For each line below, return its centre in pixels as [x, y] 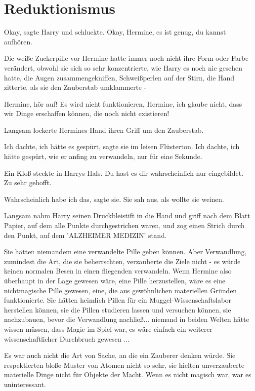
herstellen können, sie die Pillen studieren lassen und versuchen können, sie [118, 309]
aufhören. [18, 41]
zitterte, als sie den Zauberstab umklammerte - [75, 87]
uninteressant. [25, 384]
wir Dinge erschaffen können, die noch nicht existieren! [87, 113]
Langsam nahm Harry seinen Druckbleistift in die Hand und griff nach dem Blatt [127, 215]
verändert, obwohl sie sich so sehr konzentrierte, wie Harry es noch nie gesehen [123, 67]
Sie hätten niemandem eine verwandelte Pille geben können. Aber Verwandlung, [125, 252]
